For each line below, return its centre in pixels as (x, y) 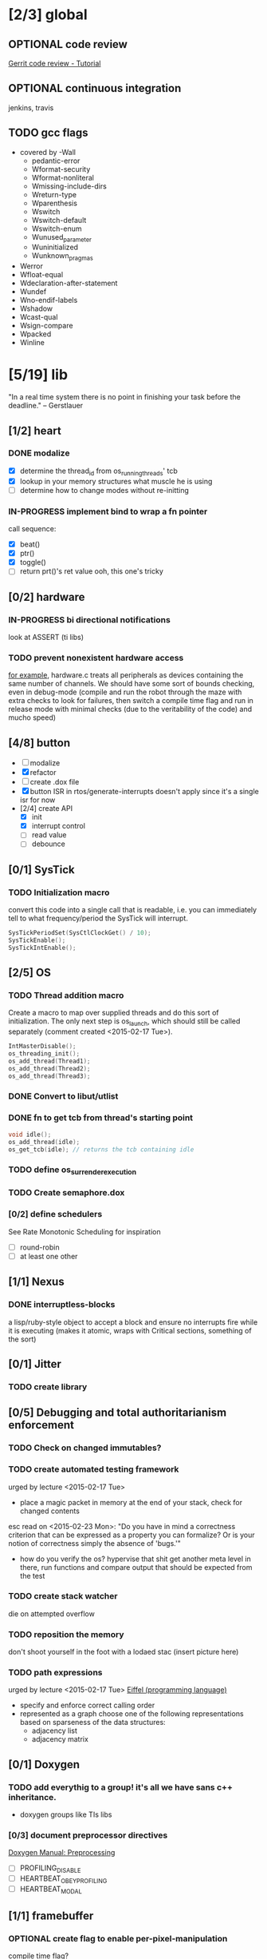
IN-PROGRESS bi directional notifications (90, 619)
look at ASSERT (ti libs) (46, 637)
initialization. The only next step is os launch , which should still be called (124, 1022)
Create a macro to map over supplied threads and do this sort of (114, 1013)
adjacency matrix (60, 1739)
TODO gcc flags (49, 133)
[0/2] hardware (47, 597)
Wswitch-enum (57, 228)
